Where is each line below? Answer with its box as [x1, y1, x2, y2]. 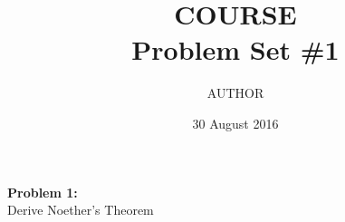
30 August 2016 [192, 113, 279, 132]
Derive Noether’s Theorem [7, 200, 154, 219]
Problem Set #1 [131, 31, 340, 68]
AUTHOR [206, 83, 264, 102]
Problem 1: [7, 182, 78, 201]
